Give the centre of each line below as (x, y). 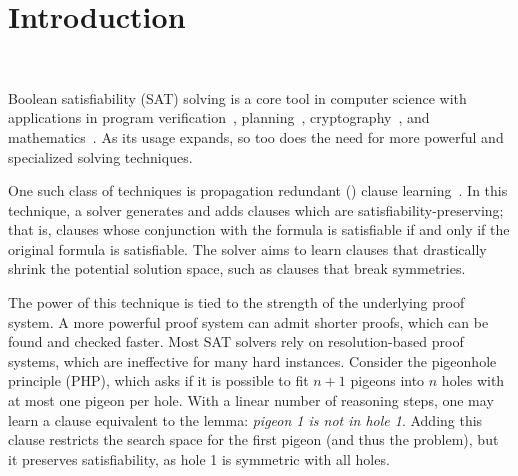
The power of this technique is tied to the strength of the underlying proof (236, 302)
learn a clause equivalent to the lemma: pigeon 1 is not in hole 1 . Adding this (245, 419)
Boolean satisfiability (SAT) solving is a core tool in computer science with (237, 97)
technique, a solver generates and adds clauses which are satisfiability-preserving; (256, 209)
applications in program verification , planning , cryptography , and (219, 117)
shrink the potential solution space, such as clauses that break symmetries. (237, 268)
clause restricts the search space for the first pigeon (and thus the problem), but (253, 439)
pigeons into (387, 380)
